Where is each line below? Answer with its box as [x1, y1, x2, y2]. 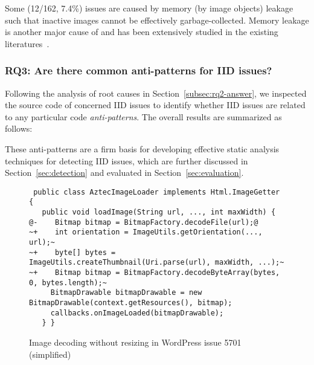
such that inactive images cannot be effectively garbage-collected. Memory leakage [5, 13, 309, 26]
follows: [5, 122, 33, 135]
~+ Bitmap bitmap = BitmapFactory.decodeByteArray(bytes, [29, 268, 280, 277]
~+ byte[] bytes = [29, 248, 116, 257]
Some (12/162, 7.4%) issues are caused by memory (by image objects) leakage [5, 2, 293, 14]
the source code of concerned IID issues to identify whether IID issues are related [5, 99, 306, 111]
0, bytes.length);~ [29, 278, 107, 287]
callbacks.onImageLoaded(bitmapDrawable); [50, 308, 224, 317]
